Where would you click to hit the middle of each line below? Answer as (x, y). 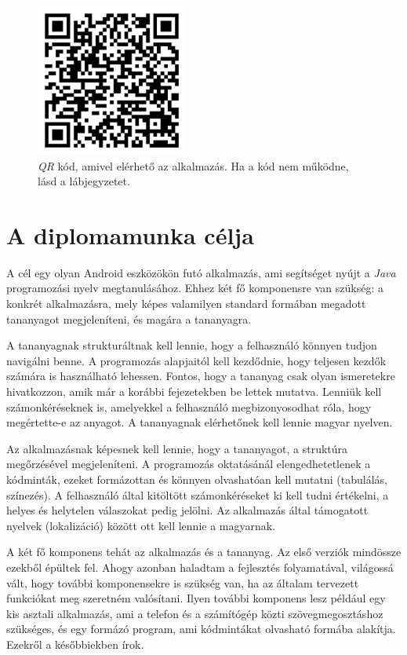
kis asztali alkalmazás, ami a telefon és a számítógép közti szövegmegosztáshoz (195, 613)
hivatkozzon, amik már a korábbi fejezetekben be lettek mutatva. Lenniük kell (194, 392)
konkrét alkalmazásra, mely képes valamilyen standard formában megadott (186, 304)
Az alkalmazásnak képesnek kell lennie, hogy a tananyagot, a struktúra (177, 448)
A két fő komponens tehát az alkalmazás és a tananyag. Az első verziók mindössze (204, 552)
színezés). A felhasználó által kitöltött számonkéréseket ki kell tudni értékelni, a (198, 494)
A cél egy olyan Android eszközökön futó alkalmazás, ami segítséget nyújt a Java (201, 272)
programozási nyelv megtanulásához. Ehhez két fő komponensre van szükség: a (195, 288)
